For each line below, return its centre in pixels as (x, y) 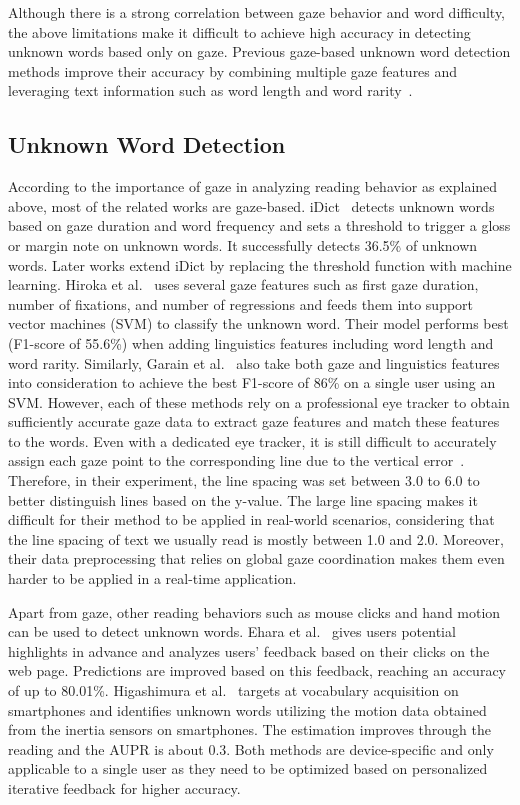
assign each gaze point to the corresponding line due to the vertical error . (236, 460)
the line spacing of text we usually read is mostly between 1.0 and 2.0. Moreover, (256, 538)
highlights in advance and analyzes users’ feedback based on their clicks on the (249, 650)
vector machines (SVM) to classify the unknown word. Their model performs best (258, 323)
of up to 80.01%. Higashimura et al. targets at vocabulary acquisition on (233, 690)
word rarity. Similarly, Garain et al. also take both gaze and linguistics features (254, 362)
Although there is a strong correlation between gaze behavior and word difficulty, (257, 12)
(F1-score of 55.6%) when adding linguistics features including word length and (251, 342)
